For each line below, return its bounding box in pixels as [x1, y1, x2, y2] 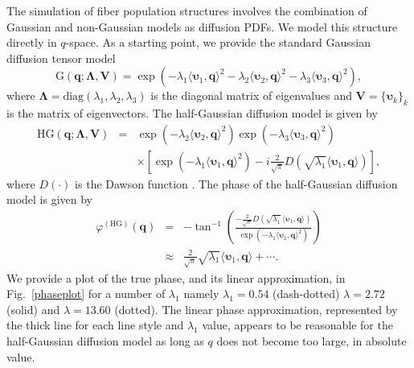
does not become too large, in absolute [216, 332, 407, 349]
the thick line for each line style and [6, 316, 184, 333]
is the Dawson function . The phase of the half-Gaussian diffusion [75, 175, 398, 192]
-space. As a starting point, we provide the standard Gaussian [65, 34, 371, 51]
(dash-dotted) [273, 285, 340, 302]
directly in [6, 34, 57, 51]
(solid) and [6, 300, 60, 317]
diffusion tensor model [6, 49, 116, 66]
